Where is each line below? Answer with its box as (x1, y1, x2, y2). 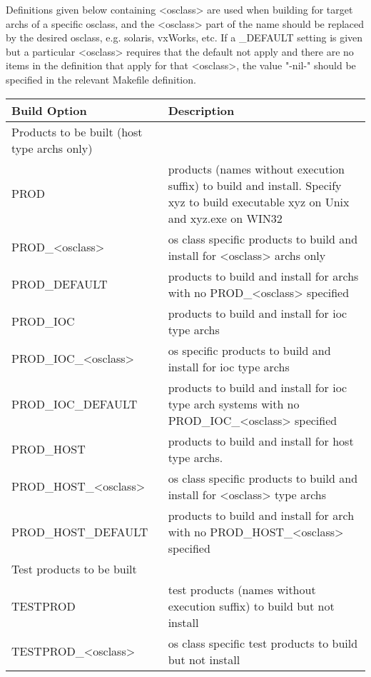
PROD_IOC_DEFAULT (11, 395, 138, 412)
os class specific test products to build (168, 634, 358, 651)
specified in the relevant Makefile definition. (6, 71, 196, 86)
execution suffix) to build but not (168, 597, 335, 614)
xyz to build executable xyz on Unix (168, 193, 350, 210)
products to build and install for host (168, 432, 354, 449)
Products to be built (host (11, 123, 143, 140)
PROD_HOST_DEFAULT (11, 523, 148, 540)
